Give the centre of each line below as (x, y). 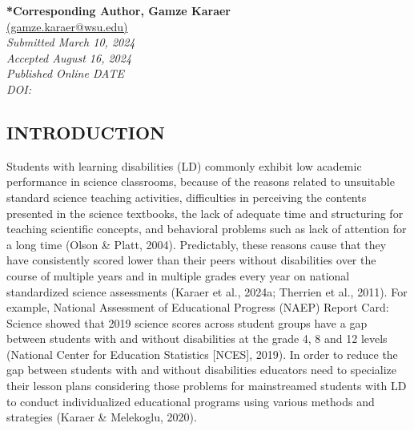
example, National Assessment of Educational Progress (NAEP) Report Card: (198, 307)
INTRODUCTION (86, 132)
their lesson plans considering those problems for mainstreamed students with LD (207, 386)
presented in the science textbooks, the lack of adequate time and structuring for (205, 213)
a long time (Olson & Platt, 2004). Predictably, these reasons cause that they (197, 244)
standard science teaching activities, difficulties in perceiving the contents (187, 197)
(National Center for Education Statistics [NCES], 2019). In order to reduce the (202, 354)
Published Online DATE (65, 73)
